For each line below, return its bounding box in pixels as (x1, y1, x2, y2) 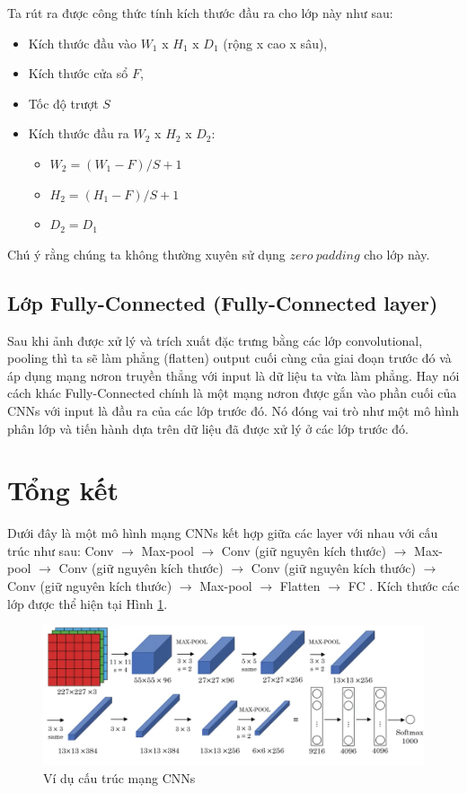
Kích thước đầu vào (28, 33, 137, 52)
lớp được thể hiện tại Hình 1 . (7, 594, 168, 612)
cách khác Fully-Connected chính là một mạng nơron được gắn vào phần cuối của (7, 383, 457, 402)
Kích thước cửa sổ (28, 64, 128, 83)
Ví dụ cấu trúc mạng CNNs (43, 769, 196, 788)
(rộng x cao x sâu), (223, 33, 328, 52)
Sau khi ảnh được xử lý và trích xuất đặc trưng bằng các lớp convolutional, (7, 330, 423, 349)
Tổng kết (7, 471, 119, 508)
